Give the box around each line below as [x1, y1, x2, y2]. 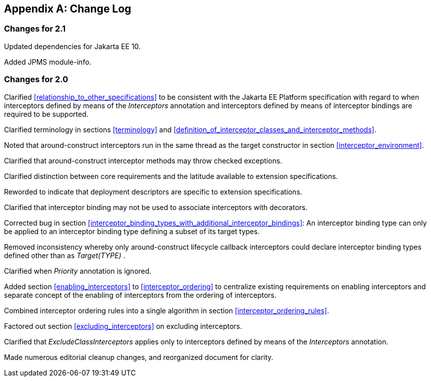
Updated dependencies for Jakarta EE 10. [4, 42, 141, 51]
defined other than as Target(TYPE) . [4, 251, 126, 260]
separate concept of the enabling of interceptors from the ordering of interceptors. [4, 290, 277, 299]
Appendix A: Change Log [4, 3, 132, 15]
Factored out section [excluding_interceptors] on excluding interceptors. [4, 321, 242, 330]
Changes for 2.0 [4, 74, 69, 85]
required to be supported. [4, 109, 89, 118]
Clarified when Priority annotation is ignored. [4, 266, 152, 275]
